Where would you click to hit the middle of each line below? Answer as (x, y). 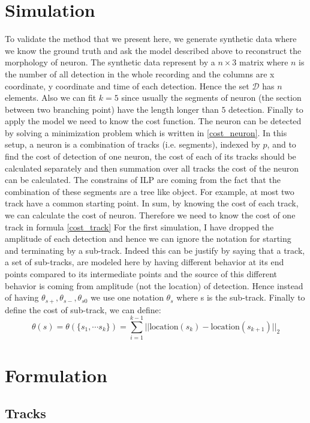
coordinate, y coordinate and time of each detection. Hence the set (127, 85)
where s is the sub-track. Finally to (241, 297)
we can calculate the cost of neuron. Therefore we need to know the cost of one (150, 215)
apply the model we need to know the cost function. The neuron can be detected (153, 121)
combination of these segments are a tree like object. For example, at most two (150, 191)
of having (22, 297)
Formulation (56, 375)
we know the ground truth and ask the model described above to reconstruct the (153, 50)
